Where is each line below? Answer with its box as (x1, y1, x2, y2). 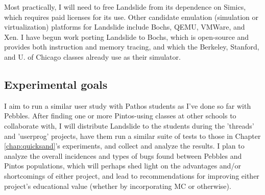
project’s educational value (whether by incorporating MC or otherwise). (4, 180, 231, 191)
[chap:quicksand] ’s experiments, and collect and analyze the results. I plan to (4, 140, 245, 151)
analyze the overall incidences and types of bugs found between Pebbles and (4, 150, 242, 161)
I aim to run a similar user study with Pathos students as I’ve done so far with (4, 100, 251, 111)
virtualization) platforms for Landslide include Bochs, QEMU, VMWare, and (4, 21, 245, 32)
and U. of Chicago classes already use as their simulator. (4, 51, 181, 62)
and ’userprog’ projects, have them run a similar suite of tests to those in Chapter (4, 130, 261, 141)
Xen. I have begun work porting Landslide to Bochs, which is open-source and (4, 31, 249, 42)
